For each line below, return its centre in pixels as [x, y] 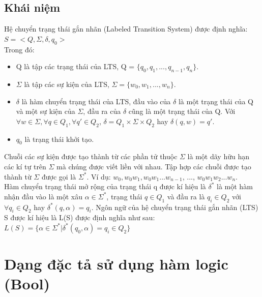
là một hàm [235, 186]
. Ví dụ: [99, 176]
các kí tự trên [25, 166]
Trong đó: [19, 49]
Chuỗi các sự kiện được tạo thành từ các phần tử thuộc [91, 156]
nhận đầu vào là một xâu [43, 196]
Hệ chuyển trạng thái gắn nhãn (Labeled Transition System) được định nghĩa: [126, 29]
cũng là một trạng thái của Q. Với [182, 111]
